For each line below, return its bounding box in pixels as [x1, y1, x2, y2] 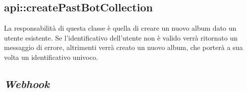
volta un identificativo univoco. [4, 51, 98, 62]
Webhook [4, 76, 50, 91]
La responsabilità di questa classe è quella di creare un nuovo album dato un [4, 23, 237, 33]
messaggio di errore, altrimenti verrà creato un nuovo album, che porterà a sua [4, 42, 243, 52]
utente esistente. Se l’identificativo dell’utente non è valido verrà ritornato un [4, 32, 238, 43]
